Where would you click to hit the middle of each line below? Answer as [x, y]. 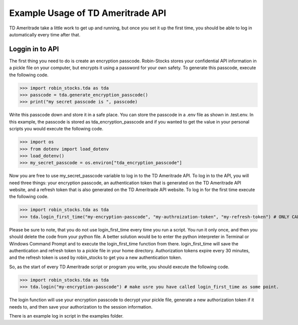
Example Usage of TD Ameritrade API [88, 13]
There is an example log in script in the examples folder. [66, 316]
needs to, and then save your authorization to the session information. [81, 307]
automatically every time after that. [45, 34]
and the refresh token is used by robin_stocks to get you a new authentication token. [96, 258]
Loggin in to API [34, 49]
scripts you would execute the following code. [56, 129]
